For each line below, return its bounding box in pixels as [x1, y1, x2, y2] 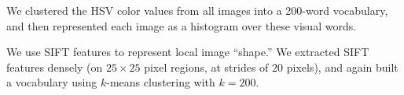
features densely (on [6, 58, 103, 75]
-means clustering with [106, 74, 215, 90]
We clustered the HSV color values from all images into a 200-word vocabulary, [6, 2, 388, 18]
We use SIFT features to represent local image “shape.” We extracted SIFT [6, 44, 369, 60]
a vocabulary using [6, 74, 97, 90]
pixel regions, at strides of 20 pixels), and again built [144, 58, 398, 75]
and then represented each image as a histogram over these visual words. [6, 17, 357, 33]
